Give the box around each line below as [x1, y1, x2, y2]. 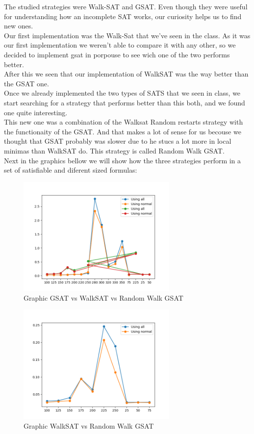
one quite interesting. [4, 107, 68, 117]
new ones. [4, 21, 33, 31]
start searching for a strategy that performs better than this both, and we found [4, 97, 245, 107]
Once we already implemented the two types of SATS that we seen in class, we [4, 88, 241, 98]
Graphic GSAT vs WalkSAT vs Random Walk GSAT [24, 292, 183, 303]
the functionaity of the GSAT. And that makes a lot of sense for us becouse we [4, 126, 241, 136]
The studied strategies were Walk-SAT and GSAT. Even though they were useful [4, 1, 248, 11]
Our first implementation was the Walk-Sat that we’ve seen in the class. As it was [4, 30, 251, 40]
